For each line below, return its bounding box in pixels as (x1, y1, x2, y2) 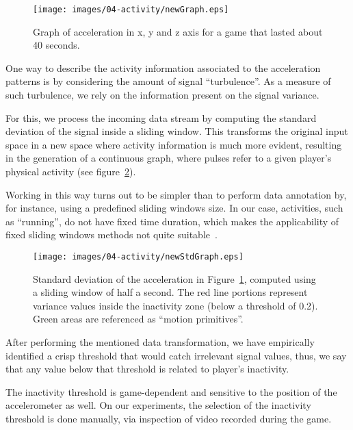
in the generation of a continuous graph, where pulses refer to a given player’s (5, 151, 332, 165)
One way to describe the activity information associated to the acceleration (5, 60, 321, 75)
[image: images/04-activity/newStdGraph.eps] (33, 251, 244, 262)
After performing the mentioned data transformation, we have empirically (5, 335, 315, 349)
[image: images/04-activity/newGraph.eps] (33, 5, 229, 14)
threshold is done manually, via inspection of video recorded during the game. (5, 411, 332, 425)
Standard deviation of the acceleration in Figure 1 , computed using (33, 271, 316, 286)
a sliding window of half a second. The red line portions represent (33, 285, 308, 299)
